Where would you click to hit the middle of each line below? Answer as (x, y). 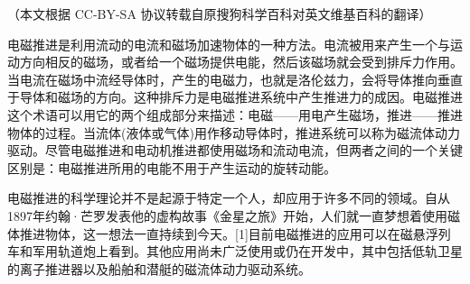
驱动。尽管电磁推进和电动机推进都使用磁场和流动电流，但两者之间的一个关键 (235, 150)
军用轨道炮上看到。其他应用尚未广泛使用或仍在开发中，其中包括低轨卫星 (247, 251)
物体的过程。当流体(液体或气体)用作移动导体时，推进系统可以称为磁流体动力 (234, 132)
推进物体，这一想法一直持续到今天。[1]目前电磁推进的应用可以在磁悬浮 (229, 233)
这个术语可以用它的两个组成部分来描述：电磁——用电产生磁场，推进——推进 (235, 114)
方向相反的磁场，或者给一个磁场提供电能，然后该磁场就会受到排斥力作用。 (241, 62)
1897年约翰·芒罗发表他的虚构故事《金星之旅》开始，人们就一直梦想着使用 (227, 215)
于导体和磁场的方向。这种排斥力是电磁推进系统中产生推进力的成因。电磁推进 (235, 97)
